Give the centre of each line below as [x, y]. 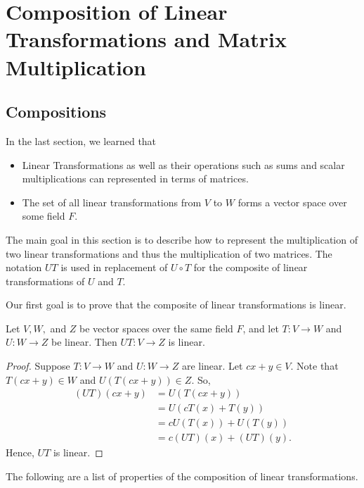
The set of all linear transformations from [112, 202]
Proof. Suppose [38, 366]
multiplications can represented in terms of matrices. [135, 179]
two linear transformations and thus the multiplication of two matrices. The [169, 253]
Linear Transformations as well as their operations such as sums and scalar [183, 164]
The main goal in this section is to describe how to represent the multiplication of [182, 239]
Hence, [20, 452]
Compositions [56, 112]
